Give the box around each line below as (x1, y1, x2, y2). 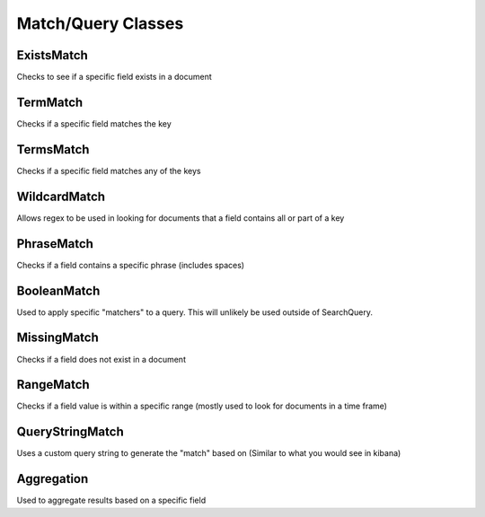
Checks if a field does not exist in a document (16, 354, 186, 364)
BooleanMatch (16, 283, 101, 298)
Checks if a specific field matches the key (16, 118, 172, 129)
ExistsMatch (16, 48, 89, 63)
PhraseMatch (16, 236, 94, 251)
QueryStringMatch (16, 425, 125, 440)
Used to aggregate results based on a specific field (16, 495, 207, 506)
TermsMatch (16, 142, 90, 157)
